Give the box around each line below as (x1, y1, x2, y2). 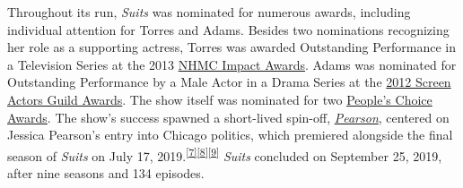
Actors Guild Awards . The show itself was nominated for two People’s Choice (7, 90, 432, 108)
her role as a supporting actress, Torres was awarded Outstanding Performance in (7, 38, 457, 56)
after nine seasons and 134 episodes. (7, 164, 205, 182)
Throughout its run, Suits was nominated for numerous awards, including (7, 3, 411, 21)
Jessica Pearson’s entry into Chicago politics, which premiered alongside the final (7, 125, 453, 144)
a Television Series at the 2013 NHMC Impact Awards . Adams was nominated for (7, 55, 457, 73)
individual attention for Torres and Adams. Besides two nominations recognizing (7, 20, 450, 38)
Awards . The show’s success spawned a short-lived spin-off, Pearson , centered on (7, 107, 450, 126)
